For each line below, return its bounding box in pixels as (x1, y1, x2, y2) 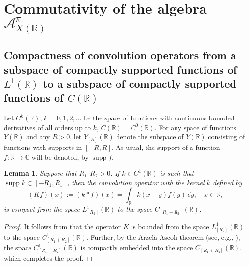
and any (26, 132, 50, 142)
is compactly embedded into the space (80, 242, 193, 252)
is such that (160, 168, 194, 178)
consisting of (208, 132, 245, 142)
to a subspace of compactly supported (43, 76, 236, 91)
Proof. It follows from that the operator (4, 221, 121, 231)
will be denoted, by (31, 151, 88, 162)
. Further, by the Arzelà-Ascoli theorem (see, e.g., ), (86, 232, 240, 242)
